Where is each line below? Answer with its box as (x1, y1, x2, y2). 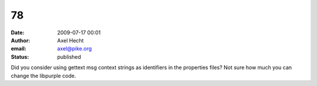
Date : (11, 29, 25, 36)
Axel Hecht (57, 37, 84, 44)
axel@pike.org (57, 45, 92, 52)
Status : (11, 53, 29, 60)
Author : (11, 37, 31, 44)
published (57, 53, 82, 60)
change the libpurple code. (11, 72, 76, 79)
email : (11, 45, 26, 52)
